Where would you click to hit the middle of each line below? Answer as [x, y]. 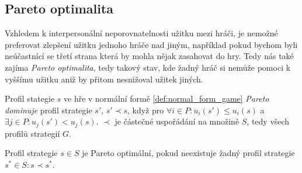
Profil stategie [30, 98]
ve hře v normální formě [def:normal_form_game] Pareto [166, 98]
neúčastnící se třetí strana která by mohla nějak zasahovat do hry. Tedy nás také [149, 56]
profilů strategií [32, 133]
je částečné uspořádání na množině [177, 121]
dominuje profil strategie [48, 110]
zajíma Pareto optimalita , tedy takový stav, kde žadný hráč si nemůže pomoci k [148, 67]
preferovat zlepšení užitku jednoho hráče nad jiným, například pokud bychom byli [151, 44]
